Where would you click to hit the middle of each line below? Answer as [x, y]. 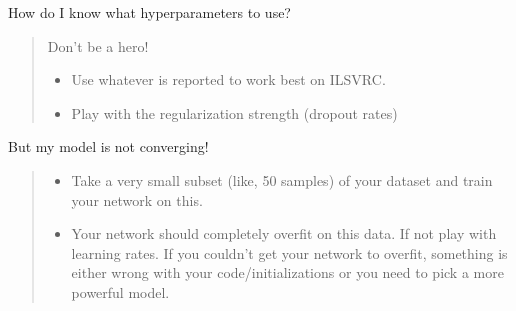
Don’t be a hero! [98, 45]
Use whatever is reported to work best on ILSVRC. [228, 79]
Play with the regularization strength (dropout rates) [234, 112]
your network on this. [137, 199]
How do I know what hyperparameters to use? [149, 12]
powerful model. [120, 291]
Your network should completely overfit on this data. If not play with [284, 233]
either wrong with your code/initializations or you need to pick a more [287, 272]
